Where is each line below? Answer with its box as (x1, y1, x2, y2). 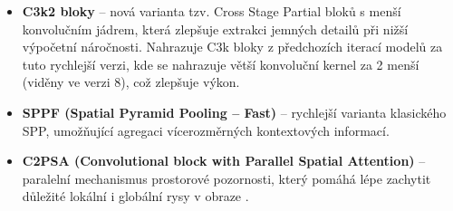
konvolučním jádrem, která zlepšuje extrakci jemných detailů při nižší (22, 19, 409, 38)
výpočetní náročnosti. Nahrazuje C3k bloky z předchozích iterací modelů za (22, 37, 443, 56)
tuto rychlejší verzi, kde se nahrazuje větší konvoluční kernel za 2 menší (22, 54, 419, 73)
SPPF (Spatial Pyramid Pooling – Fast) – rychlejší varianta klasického (22, 102, 447, 121)
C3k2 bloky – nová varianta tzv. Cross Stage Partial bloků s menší (22, 2, 401, 20)
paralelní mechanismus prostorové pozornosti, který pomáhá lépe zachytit (22, 168, 431, 187)
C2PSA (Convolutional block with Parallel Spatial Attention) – (22, 151, 426, 170)
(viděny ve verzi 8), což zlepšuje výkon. (22, 72, 240, 91)
